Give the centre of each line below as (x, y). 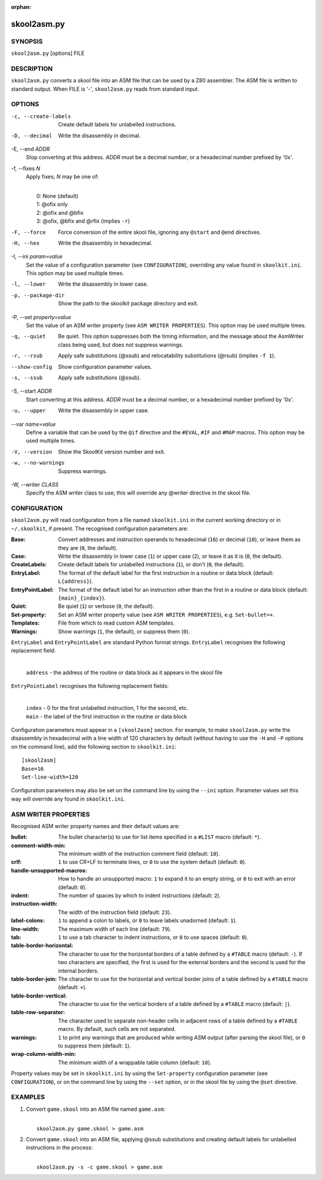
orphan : (21, 7)
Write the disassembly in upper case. (103, 410)
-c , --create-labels (41, 116)
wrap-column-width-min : (44, 1054)
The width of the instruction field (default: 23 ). (115, 912)
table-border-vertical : (39, 996)
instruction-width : (34, 904)
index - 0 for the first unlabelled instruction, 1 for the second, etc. (107, 708)
